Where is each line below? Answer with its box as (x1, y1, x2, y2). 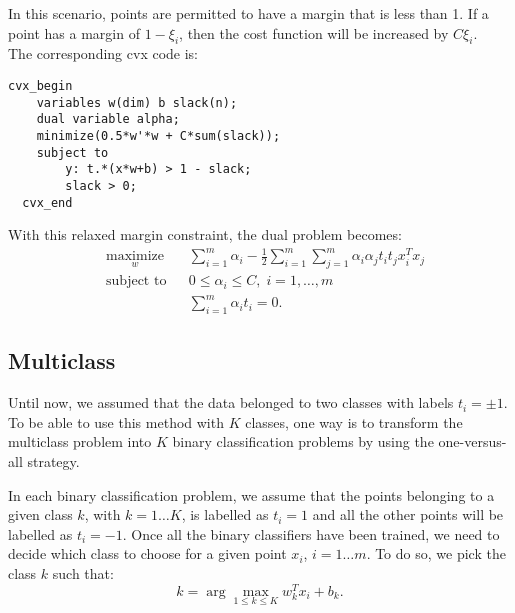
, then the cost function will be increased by (179, 22, 449, 43)
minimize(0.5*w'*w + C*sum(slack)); (36, 128, 281, 143)
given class (8, 504, 73, 525)
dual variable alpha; (36, 112, 180, 127)
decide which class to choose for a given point (8, 543, 287, 564)
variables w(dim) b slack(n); (36, 95, 238, 110)
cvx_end (22, 195, 73, 210)
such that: (52, 562, 114, 583)
